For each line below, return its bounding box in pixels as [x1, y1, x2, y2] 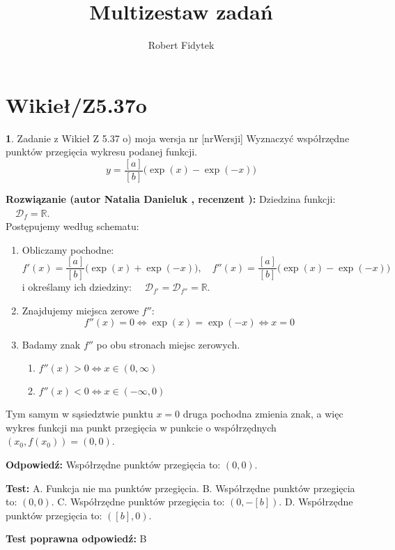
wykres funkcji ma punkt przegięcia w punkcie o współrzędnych [6, 420, 277, 434]
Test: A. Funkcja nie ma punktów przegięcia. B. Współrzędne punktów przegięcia [6, 480, 355, 495]
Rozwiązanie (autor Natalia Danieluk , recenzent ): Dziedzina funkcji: [6, 191, 336, 206]
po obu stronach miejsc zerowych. [96, 337, 240, 351]
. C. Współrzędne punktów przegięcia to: [51, 494, 225, 509]
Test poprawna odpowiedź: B [6, 531, 147, 546]
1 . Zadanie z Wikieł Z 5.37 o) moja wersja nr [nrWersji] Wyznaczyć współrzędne [6, 130, 350, 145]
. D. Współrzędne [279, 494, 353, 509]
